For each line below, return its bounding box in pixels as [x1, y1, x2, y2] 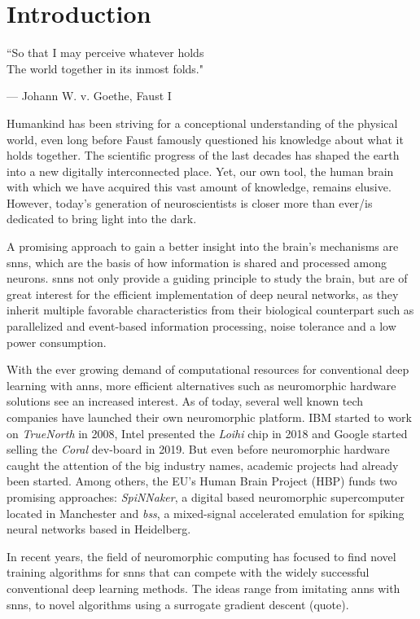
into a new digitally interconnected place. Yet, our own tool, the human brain [7, 162, 394, 179]
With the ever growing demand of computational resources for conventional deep [7, 361, 409, 378]
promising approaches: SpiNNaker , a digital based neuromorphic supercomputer [7, 488, 405, 505]
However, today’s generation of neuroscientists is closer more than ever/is [7, 194, 373, 211]
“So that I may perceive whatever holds [7, 44, 204, 61]
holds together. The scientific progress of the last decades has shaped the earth [7, 147, 400, 164]
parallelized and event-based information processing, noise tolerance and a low [7, 318, 396, 335]
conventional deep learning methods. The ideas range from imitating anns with [7, 579, 400, 596]
